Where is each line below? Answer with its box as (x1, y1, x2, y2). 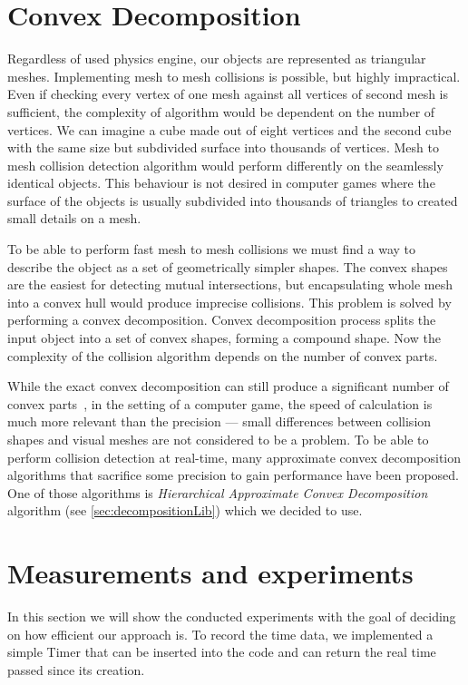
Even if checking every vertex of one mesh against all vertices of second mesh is (7, 84, 449, 103)
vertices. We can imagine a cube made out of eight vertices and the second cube (7, 120, 452, 139)
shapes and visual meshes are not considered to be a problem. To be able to (7, 430, 429, 448)
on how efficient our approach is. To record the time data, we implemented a (7, 624, 434, 643)
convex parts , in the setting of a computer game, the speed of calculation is (7, 394, 433, 413)
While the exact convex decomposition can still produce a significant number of (7, 377, 449, 396)
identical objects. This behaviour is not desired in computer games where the (7, 173, 435, 192)
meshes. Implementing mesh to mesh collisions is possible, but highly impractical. (7, 66, 461, 85)
